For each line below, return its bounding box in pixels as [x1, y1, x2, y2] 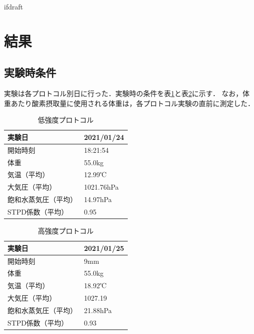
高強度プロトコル [38, 225, 94, 236]
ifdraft [4, 1, 23, 11]
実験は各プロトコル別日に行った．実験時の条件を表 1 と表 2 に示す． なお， [4, 88, 243, 99]
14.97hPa [84, 194, 112, 205]
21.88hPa [84, 305, 112, 315]
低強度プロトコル [38, 114, 94, 125]
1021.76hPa [84, 182, 119, 192]
